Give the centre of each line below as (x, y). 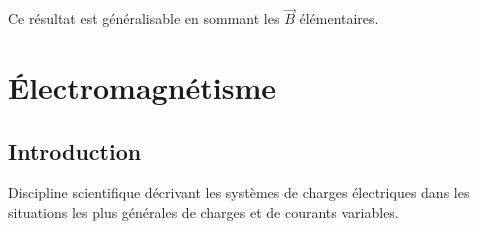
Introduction (75, 150)
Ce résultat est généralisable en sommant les (144, 18)
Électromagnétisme (142, 87)
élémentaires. (339, 18)
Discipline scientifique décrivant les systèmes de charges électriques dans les (239, 192)
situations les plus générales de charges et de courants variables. (203, 211)
